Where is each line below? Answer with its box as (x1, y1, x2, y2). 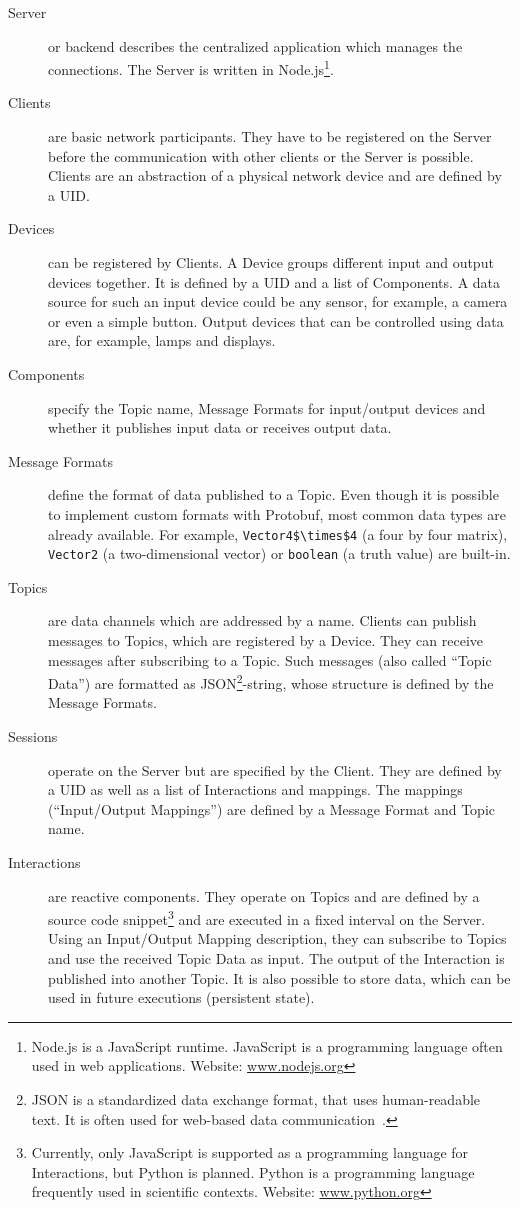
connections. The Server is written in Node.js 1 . (48, 56, 334, 79)
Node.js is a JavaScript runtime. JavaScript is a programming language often (31, 1035, 503, 1056)
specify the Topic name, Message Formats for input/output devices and (48, 397, 486, 418)
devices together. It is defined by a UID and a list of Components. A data (48, 271, 501, 292)
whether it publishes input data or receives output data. (48, 417, 392, 438)
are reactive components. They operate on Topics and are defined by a (48, 885, 480, 906)
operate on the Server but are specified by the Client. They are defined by (48, 759, 502, 780)
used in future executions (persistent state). (48, 987, 315, 1008)
